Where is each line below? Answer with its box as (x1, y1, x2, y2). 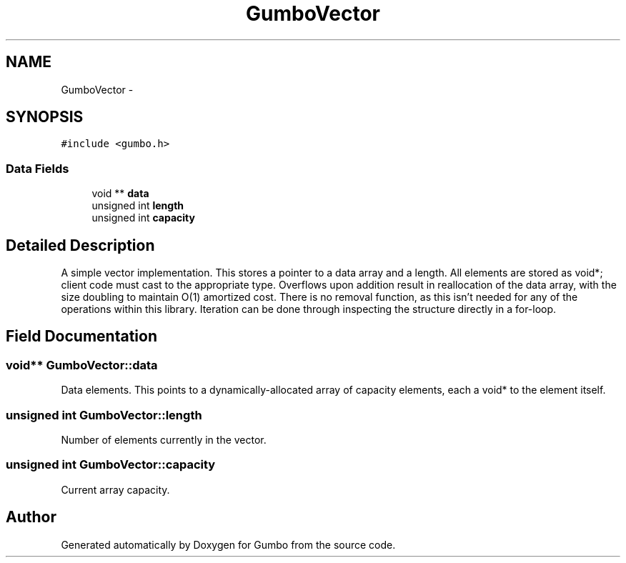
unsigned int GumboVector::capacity (6, 457, 216, 472)
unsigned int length (91, 199, 184, 212)
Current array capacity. (61, 483, 170, 496)
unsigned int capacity (91, 211, 195, 224)
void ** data (91, 187, 149, 200)
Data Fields (6, 161, 69, 176)
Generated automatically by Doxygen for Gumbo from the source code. (61, 538, 396, 551)
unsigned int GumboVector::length (6, 407, 202, 422)
